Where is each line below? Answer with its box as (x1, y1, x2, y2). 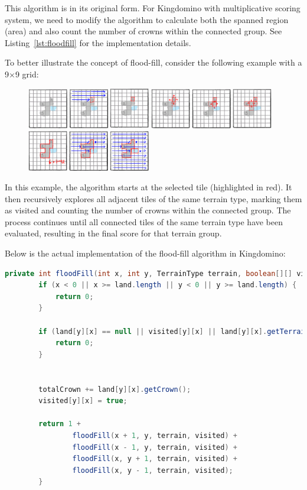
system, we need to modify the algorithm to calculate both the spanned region (5, 13, 289, 25)
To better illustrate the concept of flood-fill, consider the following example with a (5, 56, 302, 69)
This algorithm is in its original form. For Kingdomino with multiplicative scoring (5, 2, 301, 14)
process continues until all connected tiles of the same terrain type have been (5, 215, 283, 228)
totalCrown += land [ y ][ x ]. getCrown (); (38, 385, 191, 394)
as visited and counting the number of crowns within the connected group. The (5, 204, 291, 216)
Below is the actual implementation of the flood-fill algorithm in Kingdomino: (5, 247, 286, 259)
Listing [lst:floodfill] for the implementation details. (5, 36, 191, 48)
